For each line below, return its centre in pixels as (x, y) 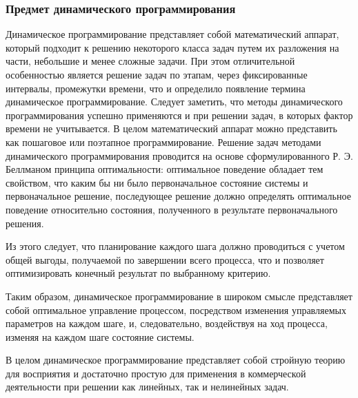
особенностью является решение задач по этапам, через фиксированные (157, 74)
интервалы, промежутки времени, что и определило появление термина (156, 88)
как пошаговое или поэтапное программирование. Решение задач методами (163, 142)
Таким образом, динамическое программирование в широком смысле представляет (179, 296)
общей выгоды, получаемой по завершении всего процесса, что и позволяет (165, 259)
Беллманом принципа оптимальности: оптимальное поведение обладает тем (165, 169)
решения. (25, 223)
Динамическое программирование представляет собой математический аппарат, (172, 34)
